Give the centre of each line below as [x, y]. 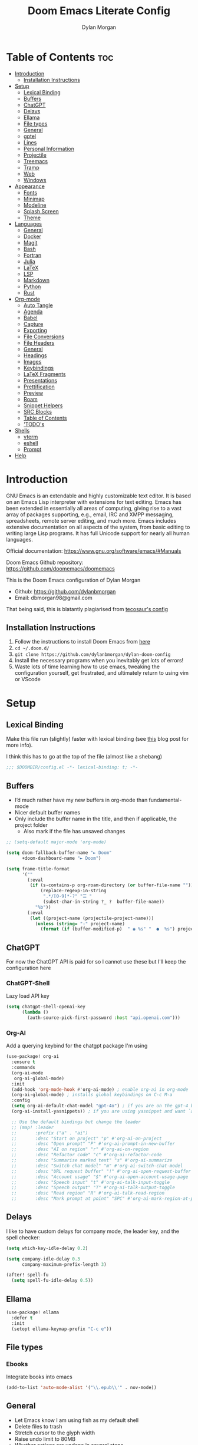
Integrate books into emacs [39, 1377]
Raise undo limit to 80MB [45, 1439]
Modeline [35, 205]
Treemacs [36, 161]
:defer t [22, 1318]
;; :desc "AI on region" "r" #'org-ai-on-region [80, 1149]
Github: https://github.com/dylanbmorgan [65, 591]
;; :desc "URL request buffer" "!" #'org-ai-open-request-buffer [101, 1171]
